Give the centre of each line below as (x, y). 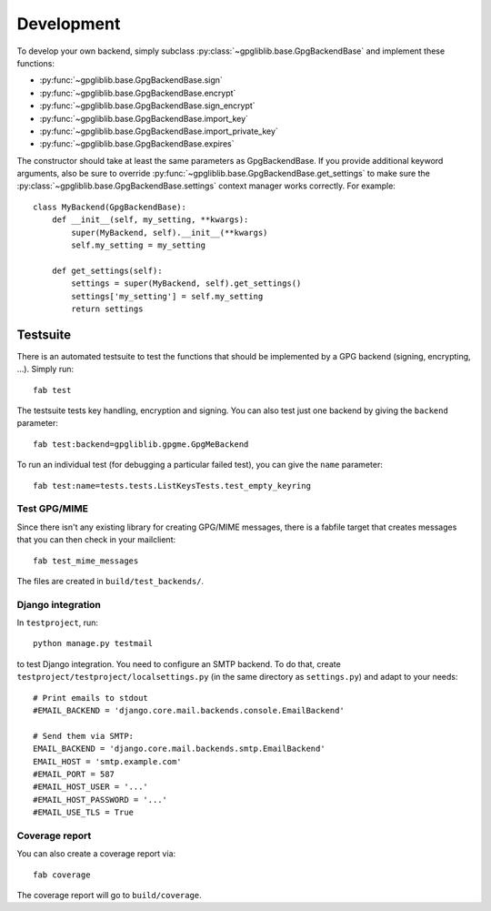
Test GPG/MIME (52, 509)
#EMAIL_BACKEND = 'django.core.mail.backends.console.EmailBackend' (189, 711)
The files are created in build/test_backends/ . (110, 581)
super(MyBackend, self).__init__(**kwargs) (170, 233)
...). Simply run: (45, 369)
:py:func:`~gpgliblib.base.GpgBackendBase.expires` (137, 144)
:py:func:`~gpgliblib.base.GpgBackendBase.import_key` (144, 118)
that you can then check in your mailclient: (96, 540)
